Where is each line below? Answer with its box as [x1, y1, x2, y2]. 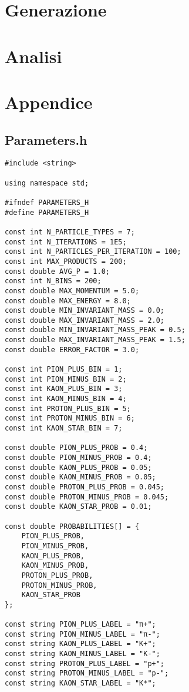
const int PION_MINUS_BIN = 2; [5, 375, 127, 383]
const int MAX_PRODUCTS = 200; [5, 257, 127, 266]
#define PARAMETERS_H [5, 208, 89, 217]
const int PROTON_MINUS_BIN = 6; [5, 414, 135, 423]
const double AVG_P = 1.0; [5, 267, 110, 276]
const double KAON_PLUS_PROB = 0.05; [5, 463, 152, 472]
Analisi [5, 44, 62, 68]
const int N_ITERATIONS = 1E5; [5, 237, 127, 246]
